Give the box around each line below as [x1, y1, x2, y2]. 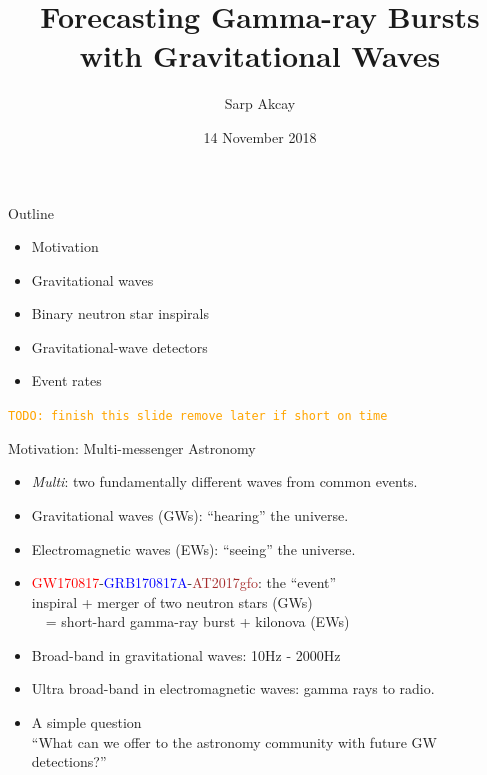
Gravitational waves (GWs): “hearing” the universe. [31, 504, 349, 525]
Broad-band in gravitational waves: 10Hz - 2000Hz [31, 644, 341, 665]
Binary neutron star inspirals [31, 303, 209, 324]
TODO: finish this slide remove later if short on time [8, 409, 388, 424]
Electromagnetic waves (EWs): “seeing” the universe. [31, 538, 356, 559]
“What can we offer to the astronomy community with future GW [31, 731, 437, 752]
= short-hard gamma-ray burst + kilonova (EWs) [45, 611, 350, 632]
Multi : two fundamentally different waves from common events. [31, 471, 418, 492]
